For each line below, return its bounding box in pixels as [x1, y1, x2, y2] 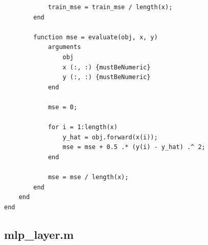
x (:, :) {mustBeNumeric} [62, 63, 151, 71]
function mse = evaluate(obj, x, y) [33, 33, 158, 41]
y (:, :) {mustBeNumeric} [62, 73, 151, 81]
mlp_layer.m [4, 226, 74, 242]
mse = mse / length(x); [48, 174, 129, 181]
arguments [48, 43, 81, 51]
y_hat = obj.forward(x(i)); [62, 133, 158, 141]
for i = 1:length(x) [48, 124, 118, 131]
